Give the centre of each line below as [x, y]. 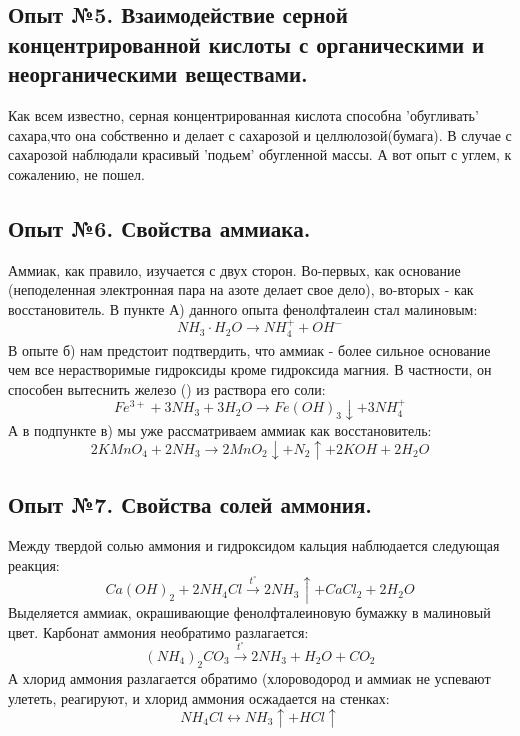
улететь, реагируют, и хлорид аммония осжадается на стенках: [199, 697]
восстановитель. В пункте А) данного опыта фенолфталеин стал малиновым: [243, 308]
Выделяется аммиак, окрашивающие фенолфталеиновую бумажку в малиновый [249, 612]
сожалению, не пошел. [76, 173]
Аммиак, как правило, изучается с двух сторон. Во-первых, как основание [234, 269]
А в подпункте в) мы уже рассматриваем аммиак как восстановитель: [220, 429]
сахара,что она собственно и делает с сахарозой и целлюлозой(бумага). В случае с [260, 134]
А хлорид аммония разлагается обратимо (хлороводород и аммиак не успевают [249, 678]
